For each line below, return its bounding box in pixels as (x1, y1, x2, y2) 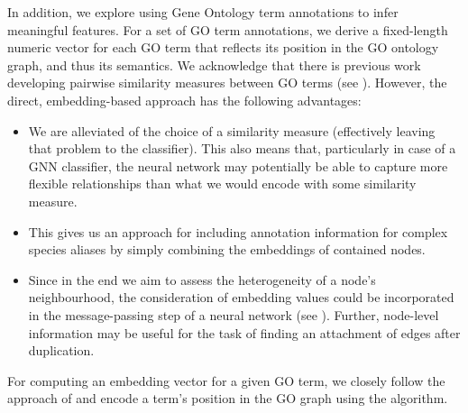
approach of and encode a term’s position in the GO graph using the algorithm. (7, 389, 448, 408)
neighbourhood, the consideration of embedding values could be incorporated (28, 288, 454, 307)
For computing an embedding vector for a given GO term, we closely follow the (7, 371, 445, 390)
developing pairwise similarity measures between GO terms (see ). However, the (7, 73, 447, 92)
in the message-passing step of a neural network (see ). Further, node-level (28, 305, 439, 324)
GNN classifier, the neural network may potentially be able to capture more (28, 156, 448, 175)
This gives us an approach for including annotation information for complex (28, 222, 448, 241)
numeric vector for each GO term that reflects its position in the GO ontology (7, 38, 439, 57)
